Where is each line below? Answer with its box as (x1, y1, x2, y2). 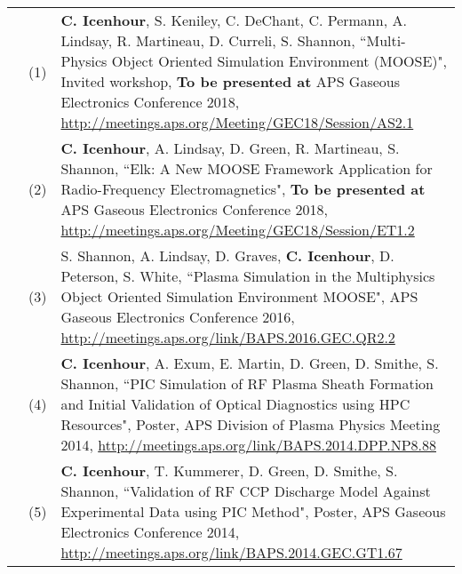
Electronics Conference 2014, (60, 522, 240, 542)
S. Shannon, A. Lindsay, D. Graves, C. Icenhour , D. (60, 245, 394, 266)
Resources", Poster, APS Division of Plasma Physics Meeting (60, 414, 441, 434)
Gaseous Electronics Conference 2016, (60, 307, 295, 327)
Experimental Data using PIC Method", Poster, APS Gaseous (60, 501, 446, 522)
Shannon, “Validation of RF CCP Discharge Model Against (60, 481, 431, 501)
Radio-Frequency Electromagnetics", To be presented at (60, 179, 426, 199)
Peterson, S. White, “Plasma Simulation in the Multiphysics (60, 266, 435, 286)
